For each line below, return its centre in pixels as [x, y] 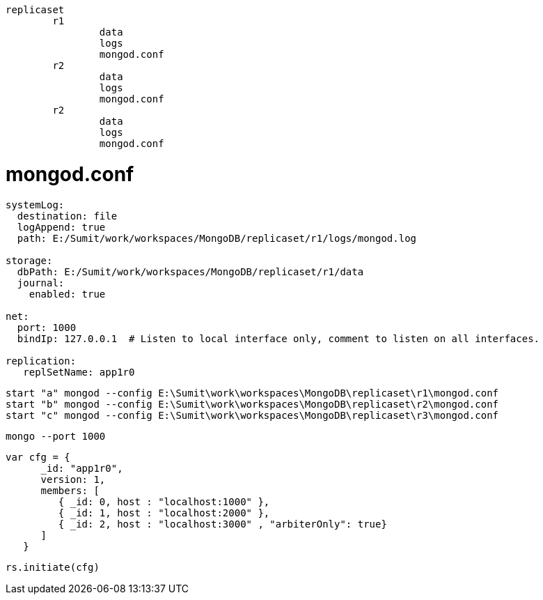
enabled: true [67, 294]
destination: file [67, 216]
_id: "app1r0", [82, 468]
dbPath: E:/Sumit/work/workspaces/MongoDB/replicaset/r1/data [190, 271]
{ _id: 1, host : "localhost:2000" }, [164, 513]
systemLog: [35, 205]
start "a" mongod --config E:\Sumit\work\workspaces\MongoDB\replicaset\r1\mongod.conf [252, 393]
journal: [41, 283]
